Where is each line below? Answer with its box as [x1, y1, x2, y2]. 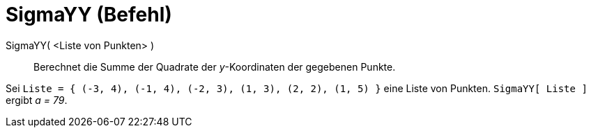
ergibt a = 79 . [6, 94, 68, 106]
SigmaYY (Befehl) [6, 3, 172, 26]
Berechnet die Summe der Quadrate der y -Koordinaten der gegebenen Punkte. [33, 60, 396, 73]
